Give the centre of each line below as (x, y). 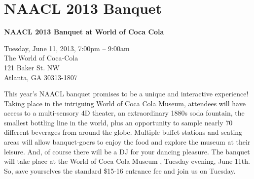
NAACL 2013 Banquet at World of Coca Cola (84, 32)
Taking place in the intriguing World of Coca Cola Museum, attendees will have (125, 103)
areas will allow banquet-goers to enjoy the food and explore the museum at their (127, 142)
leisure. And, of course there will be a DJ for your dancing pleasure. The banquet (127, 151)
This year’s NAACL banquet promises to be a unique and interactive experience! (126, 94)
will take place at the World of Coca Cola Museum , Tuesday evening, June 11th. (127, 161)
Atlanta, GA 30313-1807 (41, 77)
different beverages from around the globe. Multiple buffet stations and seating (123, 132)
